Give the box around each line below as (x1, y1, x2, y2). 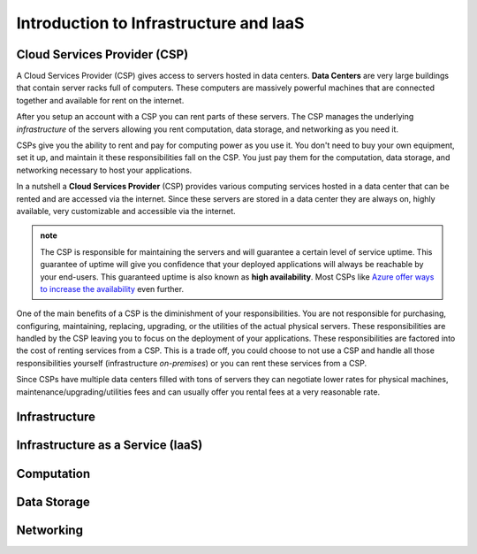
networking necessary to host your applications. (16, 165, 193, 175)
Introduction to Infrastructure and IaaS (16, 13, 305, 33)
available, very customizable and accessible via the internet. (16, 205, 236, 216)
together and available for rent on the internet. (16, 95, 185, 105)
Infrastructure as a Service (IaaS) (16, 438, 203, 453)
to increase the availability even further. (40, 283, 185, 294)
